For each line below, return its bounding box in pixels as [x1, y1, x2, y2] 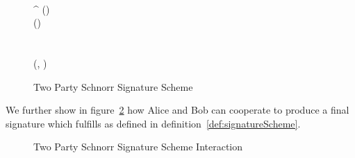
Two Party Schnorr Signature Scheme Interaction [33, 139, 243, 154]
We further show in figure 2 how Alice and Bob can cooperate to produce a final [6, 103, 349, 117]
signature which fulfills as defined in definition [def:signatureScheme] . [6, 116, 301, 130]
